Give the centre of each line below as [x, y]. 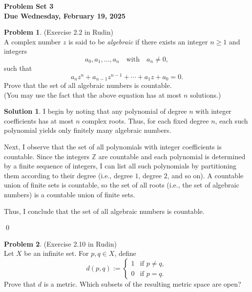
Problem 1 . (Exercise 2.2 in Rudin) [59, 32]
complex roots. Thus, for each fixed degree [146, 120]
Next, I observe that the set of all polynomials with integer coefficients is [113, 147]
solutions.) [206, 94]
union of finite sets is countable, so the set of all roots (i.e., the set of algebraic [122, 185]
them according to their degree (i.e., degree [68, 175]
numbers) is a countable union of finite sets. [70, 195]
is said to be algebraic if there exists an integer [138, 41]
